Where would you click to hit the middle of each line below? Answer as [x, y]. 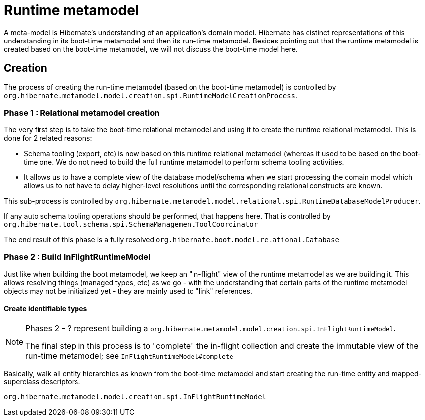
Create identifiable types [46, 308]
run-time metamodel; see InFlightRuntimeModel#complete [129, 356]
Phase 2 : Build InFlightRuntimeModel [77, 257]
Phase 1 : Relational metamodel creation [82, 112]
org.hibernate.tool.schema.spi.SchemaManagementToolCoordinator [131, 225]
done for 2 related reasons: [48, 138]
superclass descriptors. [42, 382]
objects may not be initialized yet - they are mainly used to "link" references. [128, 291]
